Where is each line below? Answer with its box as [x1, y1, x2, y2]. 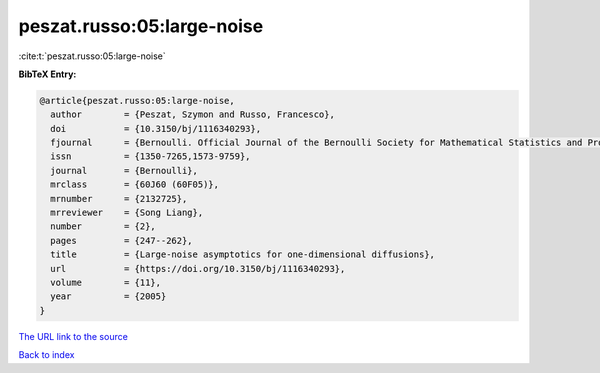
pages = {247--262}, [50, 235, 194, 246]
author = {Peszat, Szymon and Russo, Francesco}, [50, 109, 335, 120]
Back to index [18, 349, 75, 361]
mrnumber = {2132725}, [50, 193, 188, 204]
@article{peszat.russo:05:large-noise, [39, 95, 235, 106]
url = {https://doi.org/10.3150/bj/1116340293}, [50, 263, 346, 274]
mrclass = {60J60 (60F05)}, [50, 179, 220, 190]
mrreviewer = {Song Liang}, [50, 207, 204, 219]
